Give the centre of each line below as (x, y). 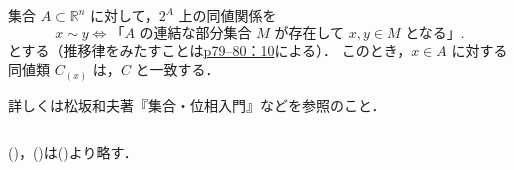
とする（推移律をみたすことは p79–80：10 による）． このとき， (210, 49)
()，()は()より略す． (73, 152)
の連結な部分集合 (195, 33)
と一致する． (177, 69)
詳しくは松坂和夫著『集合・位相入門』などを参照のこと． (197, 104)
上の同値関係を (227, 15)
